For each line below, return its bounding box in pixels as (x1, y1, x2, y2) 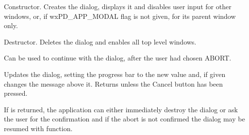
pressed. (4, 88, 28, 98)
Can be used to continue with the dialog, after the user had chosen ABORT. (4, 53, 232, 63)
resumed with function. (4, 123, 73, 133)
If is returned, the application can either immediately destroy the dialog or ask (4, 104, 238, 114)
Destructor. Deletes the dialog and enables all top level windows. (4, 36, 197, 46)
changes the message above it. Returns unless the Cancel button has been (4, 78, 223, 89)
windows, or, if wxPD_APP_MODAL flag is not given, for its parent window (4, 11, 236, 21)
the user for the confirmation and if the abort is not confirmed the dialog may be (4, 114, 245, 124)
